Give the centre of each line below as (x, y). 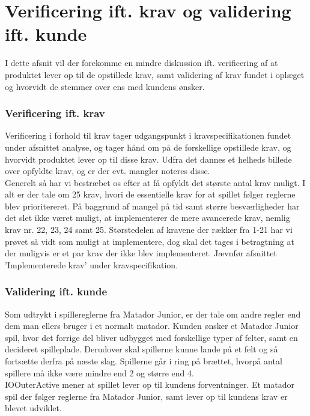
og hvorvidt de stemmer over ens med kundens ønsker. (105, 86)
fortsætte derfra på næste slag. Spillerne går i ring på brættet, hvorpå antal (144, 361)
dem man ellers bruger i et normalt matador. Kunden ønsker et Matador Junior (152, 326)
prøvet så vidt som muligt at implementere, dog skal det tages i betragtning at (150, 241)
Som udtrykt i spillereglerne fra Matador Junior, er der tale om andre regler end (153, 314)
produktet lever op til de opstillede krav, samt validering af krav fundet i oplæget (155, 74)
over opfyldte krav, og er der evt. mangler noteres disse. (108, 171)
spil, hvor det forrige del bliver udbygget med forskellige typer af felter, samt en (151, 337)
